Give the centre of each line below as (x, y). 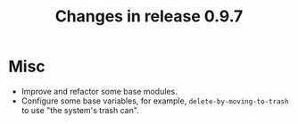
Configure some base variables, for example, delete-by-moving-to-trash (155, 101)
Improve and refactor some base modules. (99, 91)
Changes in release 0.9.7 (149, 17)
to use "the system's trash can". (80, 110)
